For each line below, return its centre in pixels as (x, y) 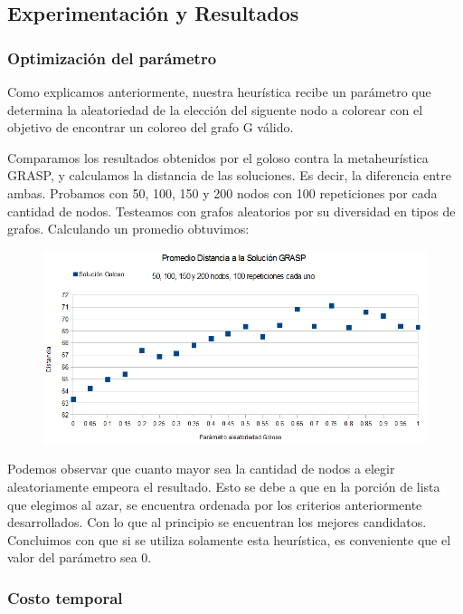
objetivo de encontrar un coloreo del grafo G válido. (151, 127)
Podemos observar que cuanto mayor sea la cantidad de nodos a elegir (201, 469)
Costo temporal (65, 597)
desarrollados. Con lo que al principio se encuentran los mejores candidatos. (217, 522)
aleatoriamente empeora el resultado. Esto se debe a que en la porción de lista (224, 486)
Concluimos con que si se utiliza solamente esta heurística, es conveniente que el (229, 539)
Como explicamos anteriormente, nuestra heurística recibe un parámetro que (219, 91)
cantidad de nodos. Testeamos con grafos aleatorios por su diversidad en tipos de (231, 211)
